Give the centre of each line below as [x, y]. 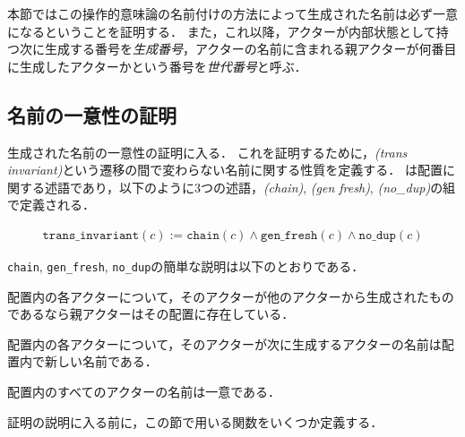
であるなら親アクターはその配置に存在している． [151, 314]
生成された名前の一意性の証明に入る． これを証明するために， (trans [207, 152]
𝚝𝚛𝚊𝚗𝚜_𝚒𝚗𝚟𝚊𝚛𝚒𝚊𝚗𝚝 [91, 235]
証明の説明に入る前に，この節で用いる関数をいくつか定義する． [195, 421]
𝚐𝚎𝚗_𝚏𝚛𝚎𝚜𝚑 [289, 235]
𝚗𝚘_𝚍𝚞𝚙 [377, 235]
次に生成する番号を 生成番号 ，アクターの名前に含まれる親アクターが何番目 [238, 49]
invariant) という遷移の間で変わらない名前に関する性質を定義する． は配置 [225, 170]
